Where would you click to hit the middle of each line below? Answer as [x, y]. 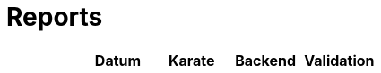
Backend [265, 60]
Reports [55, 17]
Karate [191, 60]
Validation [339, 60]
